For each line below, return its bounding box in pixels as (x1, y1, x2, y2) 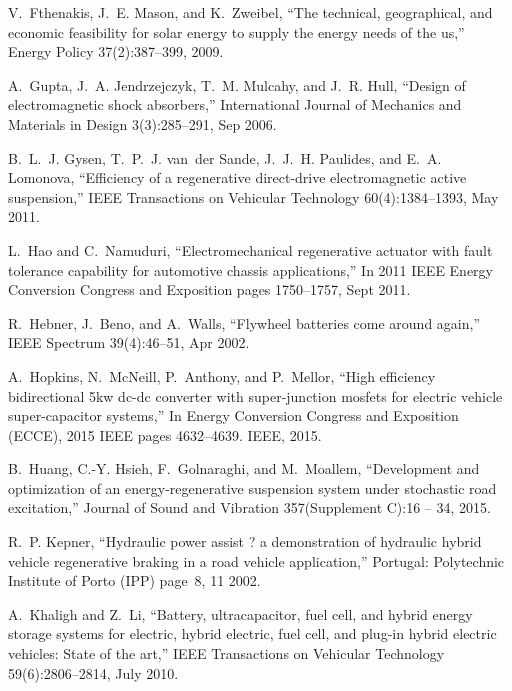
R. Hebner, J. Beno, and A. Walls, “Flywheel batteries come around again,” (8, 312, 481, 333)
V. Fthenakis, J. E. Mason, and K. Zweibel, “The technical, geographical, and (8, 2, 493, 22)
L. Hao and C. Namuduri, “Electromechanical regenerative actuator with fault (8, 239, 493, 260)
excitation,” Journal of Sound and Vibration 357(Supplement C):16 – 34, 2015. (8, 497, 491, 518)
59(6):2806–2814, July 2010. (8, 662, 179, 683)
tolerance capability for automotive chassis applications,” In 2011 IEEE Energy (8, 259, 494, 280)
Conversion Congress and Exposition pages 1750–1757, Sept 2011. (8, 279, 411, 300)
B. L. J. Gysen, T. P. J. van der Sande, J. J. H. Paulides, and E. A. (8, 147, 442, 168)
